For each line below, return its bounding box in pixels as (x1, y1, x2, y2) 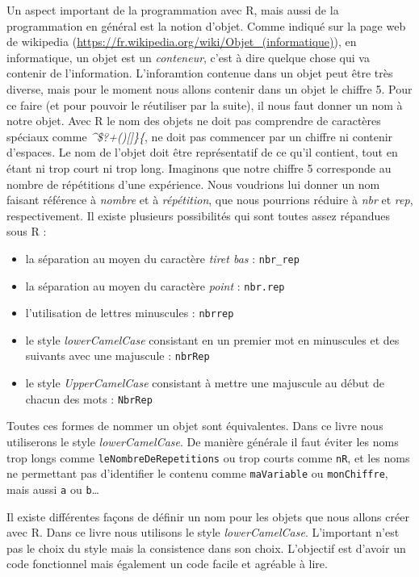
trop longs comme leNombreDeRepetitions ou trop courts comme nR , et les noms (6, 449, 410, 466)
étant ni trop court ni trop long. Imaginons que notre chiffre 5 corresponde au (6, 159, 392, 176)
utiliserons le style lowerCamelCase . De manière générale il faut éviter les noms (6, 433, 399, 449)
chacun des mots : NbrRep (25, 390, 153, 407)
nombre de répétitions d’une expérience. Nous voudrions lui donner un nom (6, 175, 380, 192)
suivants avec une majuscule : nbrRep (25, 347, 210, 364)
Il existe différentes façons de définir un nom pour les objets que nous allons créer (6, 508, 409, 525)
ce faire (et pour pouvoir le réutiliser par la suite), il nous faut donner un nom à (6, 96, 403, 113)
